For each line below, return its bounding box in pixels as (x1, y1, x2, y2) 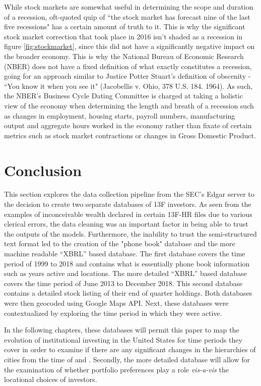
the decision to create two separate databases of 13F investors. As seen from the (4, 199, 251, 209)
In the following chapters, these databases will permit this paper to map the (4, 324, 239, 335)
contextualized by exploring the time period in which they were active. (4, 307, 222, 318)
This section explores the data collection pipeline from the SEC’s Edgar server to (4, 189, 254, 199)
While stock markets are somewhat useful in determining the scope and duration (4, 2, 253, 12)
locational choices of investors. (4, 374, 97, 384)
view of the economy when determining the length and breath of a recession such (4, 100, 254, 111)
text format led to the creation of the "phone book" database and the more (4, 238, 235, 249)
